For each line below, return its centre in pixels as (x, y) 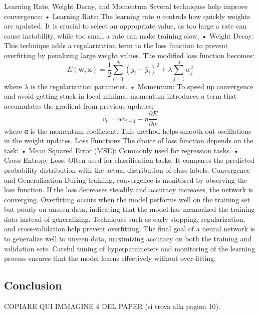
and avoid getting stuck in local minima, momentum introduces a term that (120, 96)
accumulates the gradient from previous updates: (79, 105)
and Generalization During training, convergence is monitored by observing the (125, 180)
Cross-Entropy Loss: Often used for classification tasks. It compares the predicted (129, 160)
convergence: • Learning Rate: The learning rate (79, 16)
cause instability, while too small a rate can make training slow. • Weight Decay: (129, 35)
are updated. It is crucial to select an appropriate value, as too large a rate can (125, 26)
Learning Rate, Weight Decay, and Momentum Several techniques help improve (126, 6)
